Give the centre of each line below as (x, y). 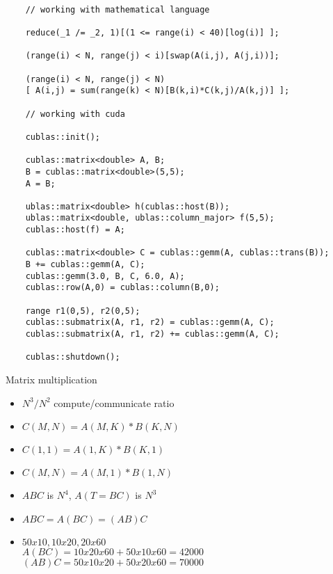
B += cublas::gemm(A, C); (85, 265)
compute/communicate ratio (114, 402)
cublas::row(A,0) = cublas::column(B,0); (122, 288)
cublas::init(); (63, 137)
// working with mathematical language (117, 9)
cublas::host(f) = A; (75, 230)
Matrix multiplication (51, 379)
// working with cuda (75, 114)
